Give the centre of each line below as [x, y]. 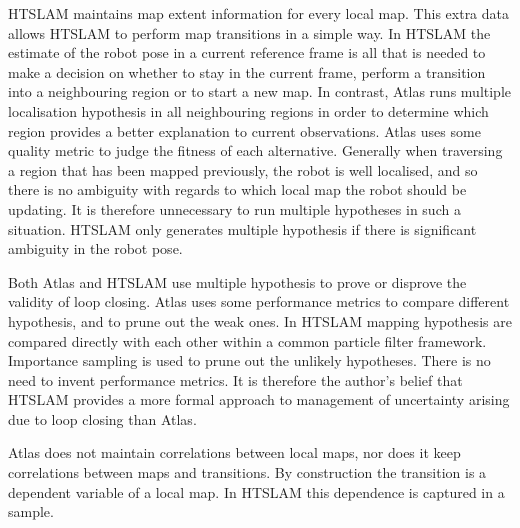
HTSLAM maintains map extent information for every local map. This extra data [259, 13]
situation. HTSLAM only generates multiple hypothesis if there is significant [242, 228]
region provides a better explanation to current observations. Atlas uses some [244, 130]
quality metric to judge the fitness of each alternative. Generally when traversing [255, 150]
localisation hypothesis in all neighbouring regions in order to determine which [248, 110]
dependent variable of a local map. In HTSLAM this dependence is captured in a [256, 491]
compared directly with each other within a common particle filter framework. [247, 340]
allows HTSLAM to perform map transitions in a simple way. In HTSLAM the [249, 32]
